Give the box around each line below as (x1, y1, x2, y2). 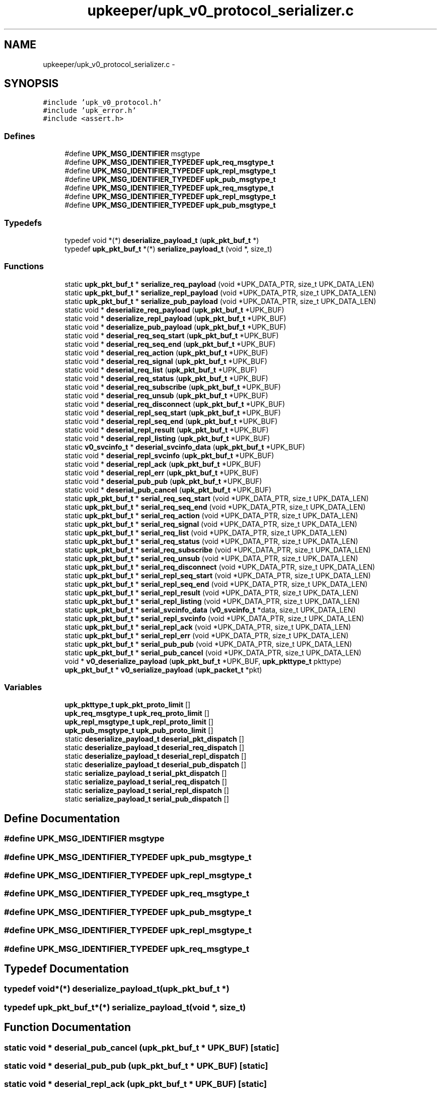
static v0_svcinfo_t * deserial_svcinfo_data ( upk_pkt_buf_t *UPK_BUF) (64, 442, 305, 451)
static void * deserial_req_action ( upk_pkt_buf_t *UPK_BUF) (64, 348, 268, 357)
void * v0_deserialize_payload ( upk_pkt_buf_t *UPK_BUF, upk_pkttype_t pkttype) (64, 656, 342, 665)
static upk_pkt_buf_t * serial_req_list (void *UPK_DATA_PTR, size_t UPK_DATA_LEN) (64, 528, 347, 537)
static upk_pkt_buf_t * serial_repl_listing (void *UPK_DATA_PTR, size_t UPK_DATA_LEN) (64, 596, 360, 605)
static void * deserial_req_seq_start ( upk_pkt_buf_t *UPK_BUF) (64, 331, 279, 340)
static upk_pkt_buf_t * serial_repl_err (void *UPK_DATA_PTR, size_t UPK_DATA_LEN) (64, 631, 349, 640)
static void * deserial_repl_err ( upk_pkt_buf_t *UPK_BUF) (64, 468, 259, 477)
